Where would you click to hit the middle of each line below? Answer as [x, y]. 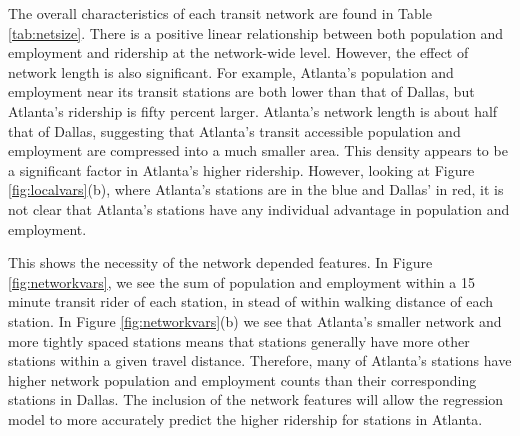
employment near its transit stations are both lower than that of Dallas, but [241, 91]
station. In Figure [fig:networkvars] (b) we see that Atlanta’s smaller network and [255, 320]
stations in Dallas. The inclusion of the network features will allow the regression [256, 399]
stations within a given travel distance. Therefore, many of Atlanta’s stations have [260, 360]
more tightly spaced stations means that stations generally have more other [239, 340]
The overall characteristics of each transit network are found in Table [220, 13]
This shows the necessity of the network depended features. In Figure [220, 262]
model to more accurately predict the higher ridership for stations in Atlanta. [245, 418]
